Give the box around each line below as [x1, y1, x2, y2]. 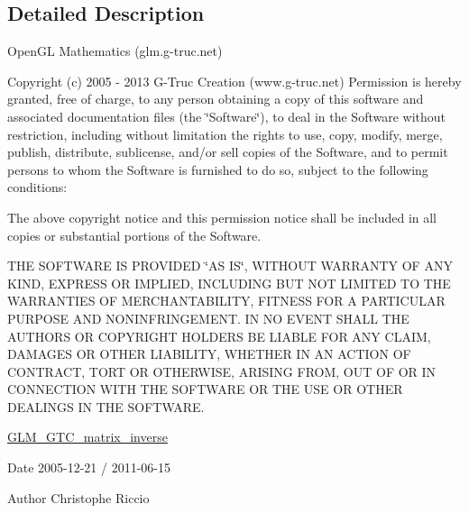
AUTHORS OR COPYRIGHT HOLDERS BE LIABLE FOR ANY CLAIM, [7, 326, 431, 345]
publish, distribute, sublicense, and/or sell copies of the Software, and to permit [7, 142, 448, 161]
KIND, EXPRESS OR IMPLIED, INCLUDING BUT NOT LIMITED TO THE [7, 273, 451, 292]
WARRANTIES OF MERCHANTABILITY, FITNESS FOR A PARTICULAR [7, 291, 446, 310]
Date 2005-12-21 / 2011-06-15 [7, 458, 170, 477]
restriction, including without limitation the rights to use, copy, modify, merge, [7, 124, 443, 143]
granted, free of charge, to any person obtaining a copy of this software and [7, 89, 424, 108]
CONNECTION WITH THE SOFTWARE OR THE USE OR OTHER [7, 380, 403, 398]
